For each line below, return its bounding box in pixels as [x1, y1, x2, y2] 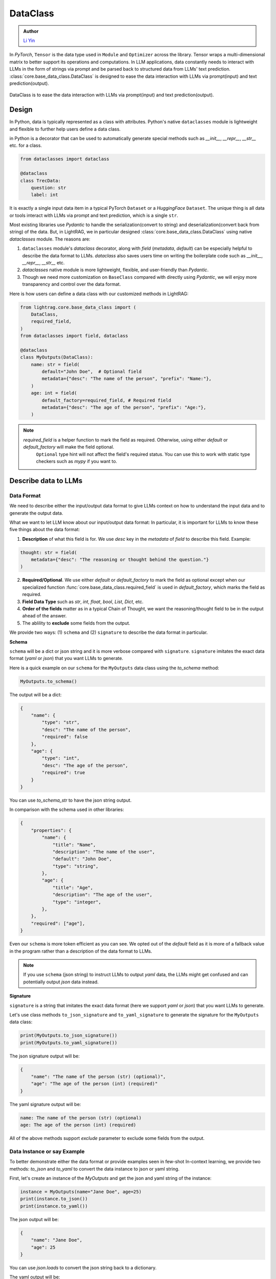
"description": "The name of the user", [52, 849, 155, 854]
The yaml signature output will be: [9, 1101, 81, 1107]
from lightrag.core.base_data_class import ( [20, 304, 136, 310]
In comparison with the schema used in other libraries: [9, 806, 124, 813]
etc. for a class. [9, 142, 42, 148]
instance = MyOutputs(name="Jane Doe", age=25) [20, 1189, 142, 1195]
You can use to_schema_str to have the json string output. [9, 797, 132, 803]
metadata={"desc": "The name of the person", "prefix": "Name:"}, [41, 376, 212, 382]
